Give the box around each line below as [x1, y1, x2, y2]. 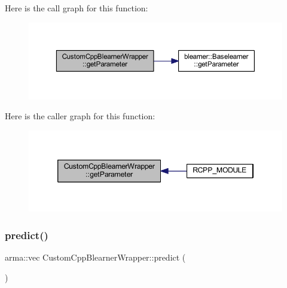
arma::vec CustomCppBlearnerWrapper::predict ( [5, 251, 186, 264]
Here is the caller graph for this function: [5, 110, 155, 122]
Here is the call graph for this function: [5, 2, 148, 14]
